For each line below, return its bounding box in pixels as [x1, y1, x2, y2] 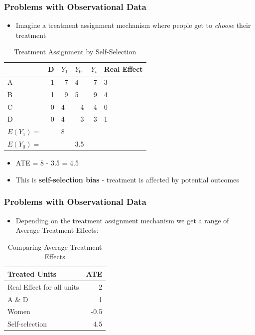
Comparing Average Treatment [7, 241, 102, 252]
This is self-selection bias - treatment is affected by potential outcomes [15, 174, 239, 184]
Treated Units [7, 268, 57, 279]
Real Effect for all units [7, 281, 79, 292]
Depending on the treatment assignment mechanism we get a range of [15, 215, 229, 225]
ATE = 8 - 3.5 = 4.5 [15, 158, 79, 168]
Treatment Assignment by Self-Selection [14, 46, 136, 57]
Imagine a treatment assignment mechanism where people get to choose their [15, 20, 251, 30]
